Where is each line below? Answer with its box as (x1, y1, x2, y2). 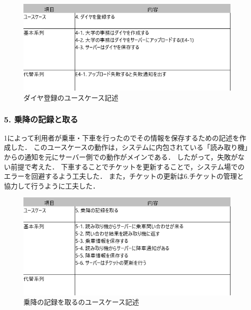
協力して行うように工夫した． (4, 180, 100, 191)
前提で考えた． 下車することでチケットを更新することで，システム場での (10, 161, 245, 171)
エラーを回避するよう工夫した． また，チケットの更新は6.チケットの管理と (4, 171, 244, 181)
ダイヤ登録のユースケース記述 (23, 92, 119, 102)
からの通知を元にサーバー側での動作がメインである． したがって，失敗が (4, 151, 238, 162)
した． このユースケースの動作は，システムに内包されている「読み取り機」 (10, 142, 248, 152)
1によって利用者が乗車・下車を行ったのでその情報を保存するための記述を (4, 132, 239, 143)
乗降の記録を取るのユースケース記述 (23, 297, 139, 307)
